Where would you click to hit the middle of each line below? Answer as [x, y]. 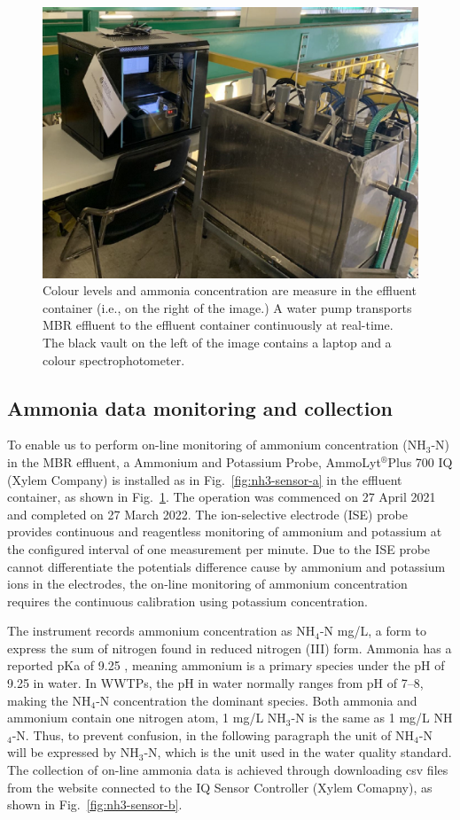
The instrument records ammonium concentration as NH [161, 631]
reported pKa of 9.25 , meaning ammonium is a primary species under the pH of [226, 665]
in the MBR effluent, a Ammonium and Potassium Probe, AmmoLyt [194, 461]
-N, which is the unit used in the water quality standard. [298, 752]
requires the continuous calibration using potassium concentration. [187, 601]
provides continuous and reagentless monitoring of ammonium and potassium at [225, 531]
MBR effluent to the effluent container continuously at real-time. [218, 325]
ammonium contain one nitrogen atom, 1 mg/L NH [147, 718]
